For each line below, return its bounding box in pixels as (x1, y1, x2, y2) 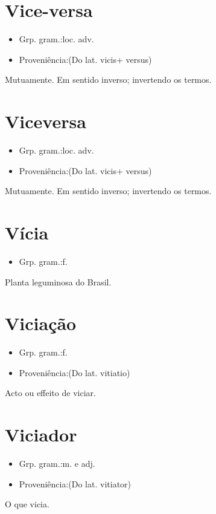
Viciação (5, 311, 77, 336)
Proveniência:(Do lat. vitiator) (19, 477, 132, 490)
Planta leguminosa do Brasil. (5, 275, 112, 288)
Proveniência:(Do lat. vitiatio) (19, 366, 130, 379)
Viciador (5, 422, 77, 447)
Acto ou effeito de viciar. (5, 386, 96, 399)
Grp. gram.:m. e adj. (19, 457, 95, 470)
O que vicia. (5, 498, 49, 510)
